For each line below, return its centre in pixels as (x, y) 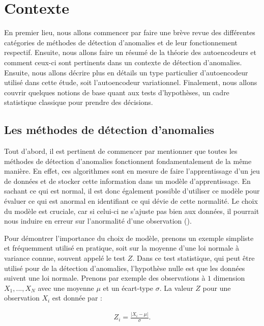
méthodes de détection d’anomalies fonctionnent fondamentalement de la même (128, 161)
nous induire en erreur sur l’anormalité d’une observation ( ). (98, 221)
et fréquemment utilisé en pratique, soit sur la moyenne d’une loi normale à (122, 248)
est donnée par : (77, 298)
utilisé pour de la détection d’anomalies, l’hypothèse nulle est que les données (125, 268)
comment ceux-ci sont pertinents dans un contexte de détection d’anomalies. (123, 62)
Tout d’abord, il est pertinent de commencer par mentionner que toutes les (121, 151)
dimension (229, 278)
